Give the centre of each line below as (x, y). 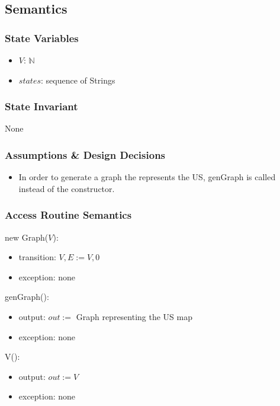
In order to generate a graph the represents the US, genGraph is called (147, 177)
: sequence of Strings (78, 80)
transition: (37, 257)
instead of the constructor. (67, 188)
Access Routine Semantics (68, 215)
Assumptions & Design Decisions (85, 154)
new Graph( (27, 237)
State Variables (42, 38)
